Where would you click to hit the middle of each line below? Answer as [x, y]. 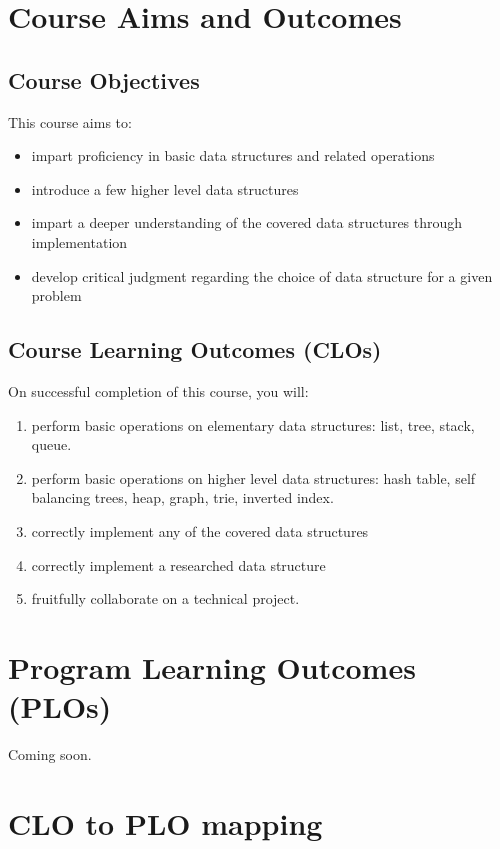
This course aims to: [70, 121]
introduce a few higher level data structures [165, 188]
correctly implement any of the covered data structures [200, 530]
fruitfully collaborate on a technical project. [165, 598]
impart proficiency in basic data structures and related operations [233, 155]
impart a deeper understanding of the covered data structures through [247, 222]
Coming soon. [50, 754]
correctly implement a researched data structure [178, 564]
